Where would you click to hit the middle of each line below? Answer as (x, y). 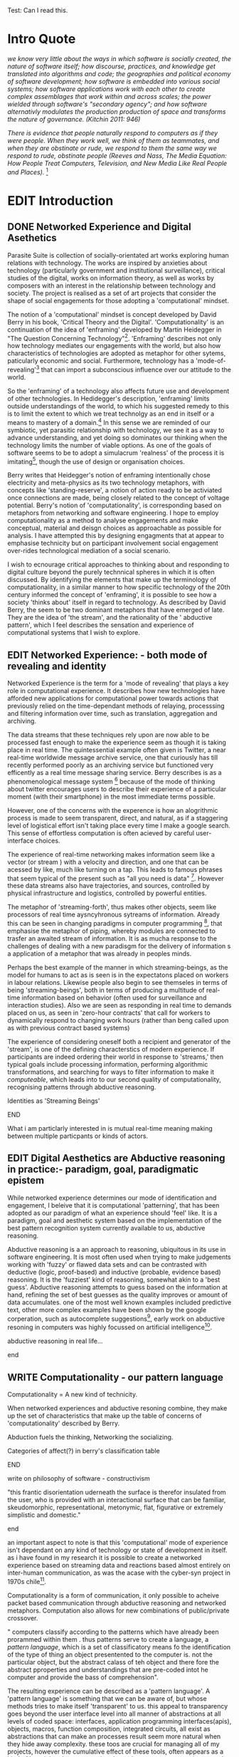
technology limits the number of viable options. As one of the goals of (110, 445)
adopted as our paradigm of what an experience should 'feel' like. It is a (112, 1213)
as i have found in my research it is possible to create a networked (105, 1557)
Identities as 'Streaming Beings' (54, 1101)
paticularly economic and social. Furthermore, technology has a (101, 361)
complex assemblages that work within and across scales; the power (109, 96)
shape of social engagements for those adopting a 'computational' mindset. (118, 300)
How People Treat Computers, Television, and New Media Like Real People (117, 163)
